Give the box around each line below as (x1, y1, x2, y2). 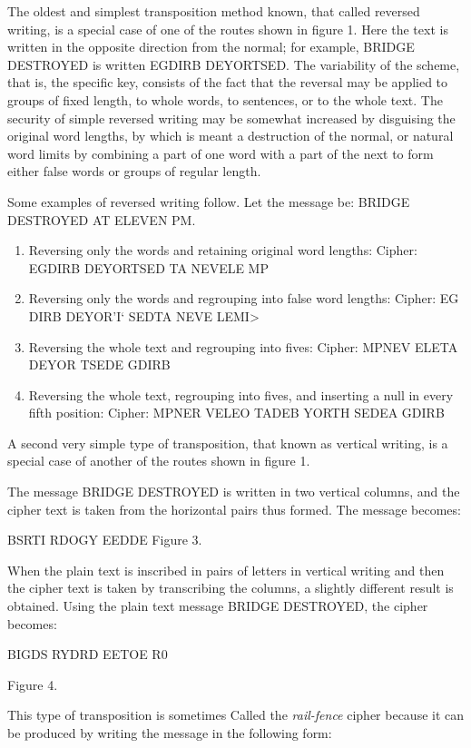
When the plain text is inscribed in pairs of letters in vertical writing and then (7, 560, 445, 579)
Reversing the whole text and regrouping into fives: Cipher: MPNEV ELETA (28, 337, 458, 356)
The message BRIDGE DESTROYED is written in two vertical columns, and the (7, 482, 460, 501)
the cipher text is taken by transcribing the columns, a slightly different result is (7, 578, 454, 597)
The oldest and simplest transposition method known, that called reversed (7, 2, 420, 20)
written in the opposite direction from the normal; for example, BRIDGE (7, 37, 415, 56)
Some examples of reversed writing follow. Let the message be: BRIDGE (7, 192, 410, 211)
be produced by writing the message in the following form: (7, 723, 332, 742)
